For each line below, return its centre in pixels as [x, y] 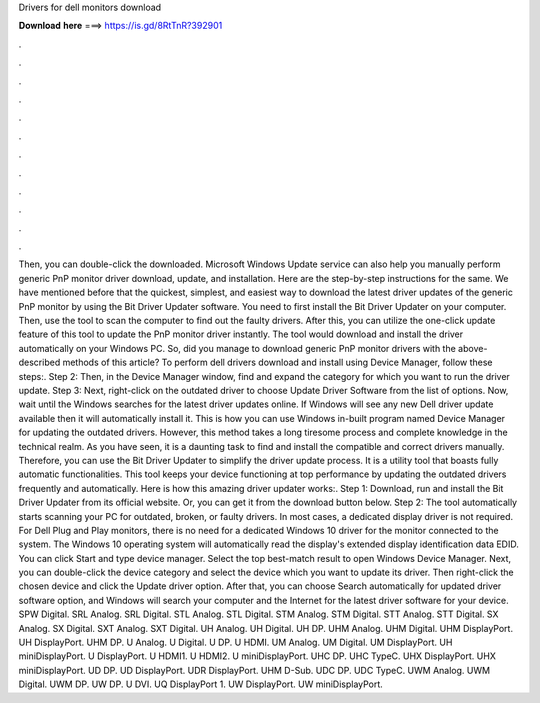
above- [473, 348]
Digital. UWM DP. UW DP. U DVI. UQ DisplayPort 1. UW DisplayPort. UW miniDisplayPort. [201, 684]
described [39, 362]
